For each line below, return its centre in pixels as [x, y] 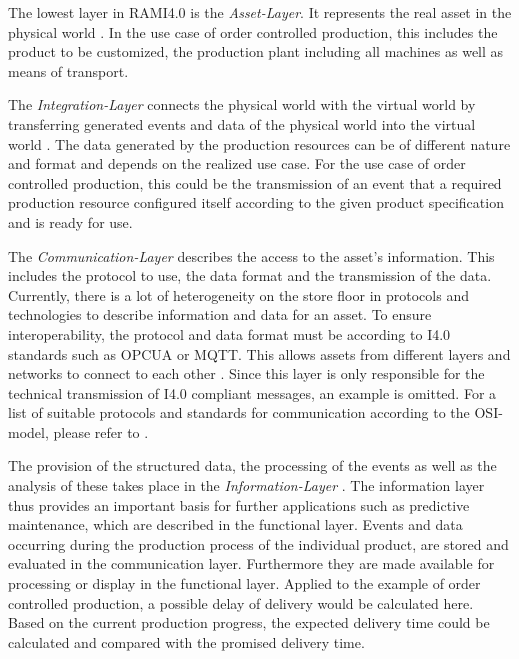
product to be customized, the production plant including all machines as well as [256, 51]
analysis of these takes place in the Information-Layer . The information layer [246, 485]
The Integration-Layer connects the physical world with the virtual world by [242, 104]
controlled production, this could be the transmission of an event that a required [255, 182]
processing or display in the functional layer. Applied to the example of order [244, 583]
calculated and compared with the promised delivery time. [186, 641]
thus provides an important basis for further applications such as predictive [239, 504]
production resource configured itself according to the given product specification [256, 202]
